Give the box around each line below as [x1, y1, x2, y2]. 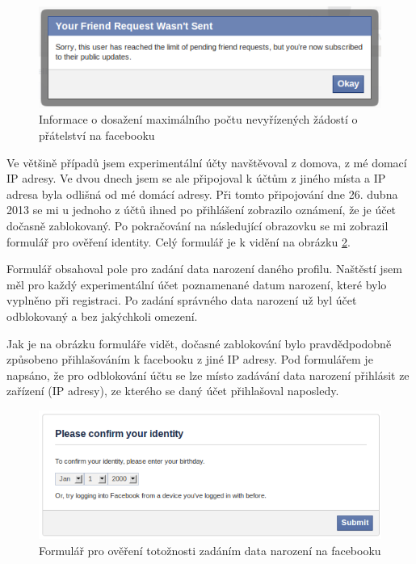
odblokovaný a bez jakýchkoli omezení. [6, 307, 198, 324]
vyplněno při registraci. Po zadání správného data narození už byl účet [6, 292, 357, 309]
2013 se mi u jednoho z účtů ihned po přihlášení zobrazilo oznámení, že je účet [6, 201, 397, 218]
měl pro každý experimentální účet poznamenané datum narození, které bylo [6, 276, 387, 293]
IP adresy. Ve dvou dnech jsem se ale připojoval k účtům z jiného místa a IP [6, 170, 386, 187]
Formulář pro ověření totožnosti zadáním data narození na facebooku [39, 542, 381, 559]
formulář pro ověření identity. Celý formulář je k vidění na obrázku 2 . [6, 233, 351, 250]
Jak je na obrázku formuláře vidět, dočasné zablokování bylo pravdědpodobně [6, 335, 392, 351]
